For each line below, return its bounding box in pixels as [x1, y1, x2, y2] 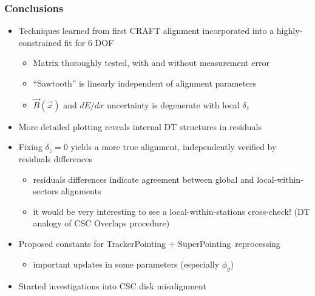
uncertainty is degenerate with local [106, 98, 240, 111]
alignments [61, 185, 101, 197]
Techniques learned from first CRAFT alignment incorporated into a [18, 24, 274, 37]
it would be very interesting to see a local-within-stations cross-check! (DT [33, 205, 310, 217]
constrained [18, 36, 61, 48]
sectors [33, 185, 58, 197]
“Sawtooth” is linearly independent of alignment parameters [33, 77, 257, 89]
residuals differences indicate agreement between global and [33, 173, 254, 185]
